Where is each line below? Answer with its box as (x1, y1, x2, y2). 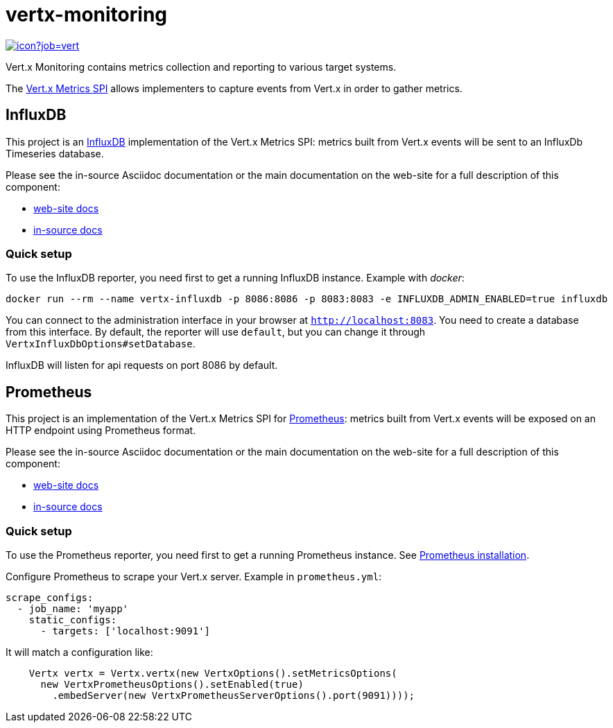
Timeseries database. (6, 147, 104, 159)
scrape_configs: (6, 591, 94, 603)
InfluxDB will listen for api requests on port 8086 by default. (6, 359, 278, 372)
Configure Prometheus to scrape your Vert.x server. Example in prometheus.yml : (6, 570, 382, 582)
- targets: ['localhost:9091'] (40, 625, 211, 636)
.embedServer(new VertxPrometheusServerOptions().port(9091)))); (52, 689, 415, 701)
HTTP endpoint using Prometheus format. (6, 424, 196, 437)
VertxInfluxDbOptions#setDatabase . (6, 338, 196, 350)
